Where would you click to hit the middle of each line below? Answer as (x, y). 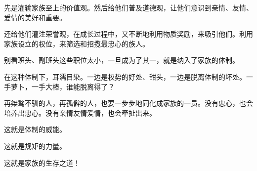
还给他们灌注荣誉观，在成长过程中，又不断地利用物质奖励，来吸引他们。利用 (128, 34)
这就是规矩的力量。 (35, 146)
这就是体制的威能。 (35, 129)
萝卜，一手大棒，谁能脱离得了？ (63, 86)
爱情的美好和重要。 (35, 17)
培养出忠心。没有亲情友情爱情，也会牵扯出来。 (80, 112)
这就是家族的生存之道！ (42, 162)
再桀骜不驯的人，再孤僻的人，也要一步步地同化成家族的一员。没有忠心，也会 (128, 103)
